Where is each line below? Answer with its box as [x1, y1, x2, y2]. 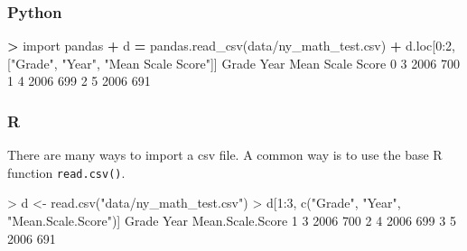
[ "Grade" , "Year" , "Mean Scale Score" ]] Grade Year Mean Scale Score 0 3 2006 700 [7, 53, 460, 72]
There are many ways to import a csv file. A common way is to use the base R [7, 145, 443, 164]
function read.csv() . [7, 163, 126, 181]
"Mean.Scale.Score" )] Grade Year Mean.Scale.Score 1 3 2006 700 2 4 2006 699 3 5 [7, 211, 456, 230]
